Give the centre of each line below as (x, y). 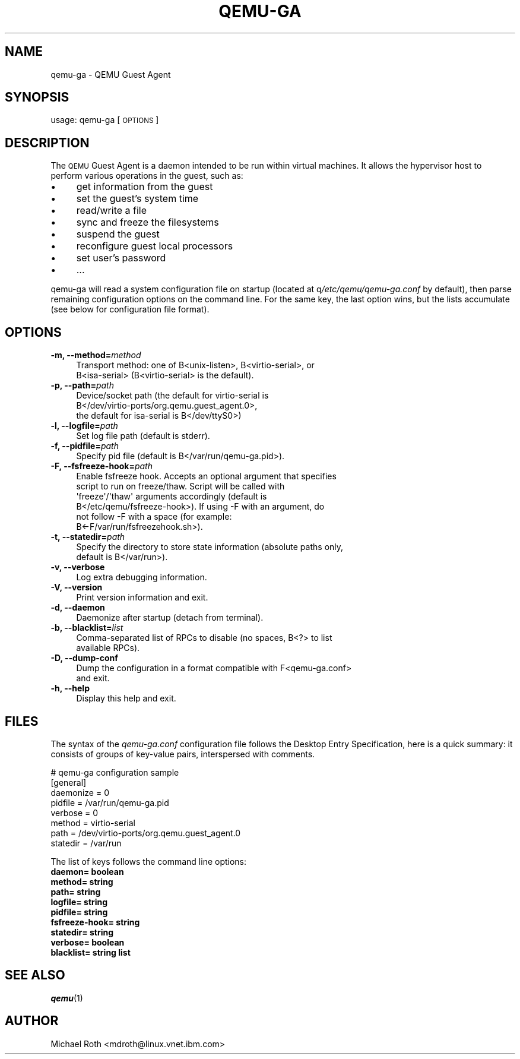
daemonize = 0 (80, 792)
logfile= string (79, 902)
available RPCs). (108, 648)
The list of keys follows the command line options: (149, 861)
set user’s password (121, 258)
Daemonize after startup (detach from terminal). (170, 618)
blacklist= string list (91, 952)
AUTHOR (32, 1021)
